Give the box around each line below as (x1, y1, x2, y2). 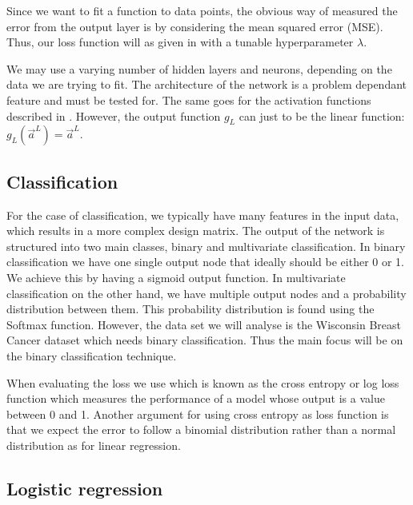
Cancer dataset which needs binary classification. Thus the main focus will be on (6, 332, 403, 348)
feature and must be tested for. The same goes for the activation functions (6, 91, 371, 108)
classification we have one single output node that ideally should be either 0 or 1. (6, 253, 404, 270)
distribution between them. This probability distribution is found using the (6, 300, 375, 317)
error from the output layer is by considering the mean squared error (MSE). (6, 18, 383, 34)
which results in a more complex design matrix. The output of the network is (6, 222, 385, 239)
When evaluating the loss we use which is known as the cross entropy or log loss (6, 374, 399, 391)
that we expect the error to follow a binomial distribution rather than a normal (6, 421, 396, 438)
